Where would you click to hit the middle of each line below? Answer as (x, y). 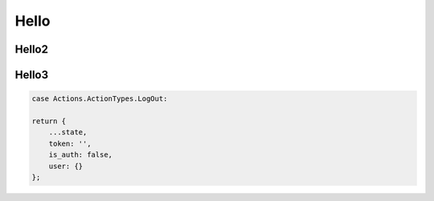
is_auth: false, (80, 155)
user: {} (66, 166)
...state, (68, 133)
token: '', (70, 143)
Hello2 (31, 49)
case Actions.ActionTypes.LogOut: (100, 99)
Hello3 (32, 75)
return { (49, 121)
